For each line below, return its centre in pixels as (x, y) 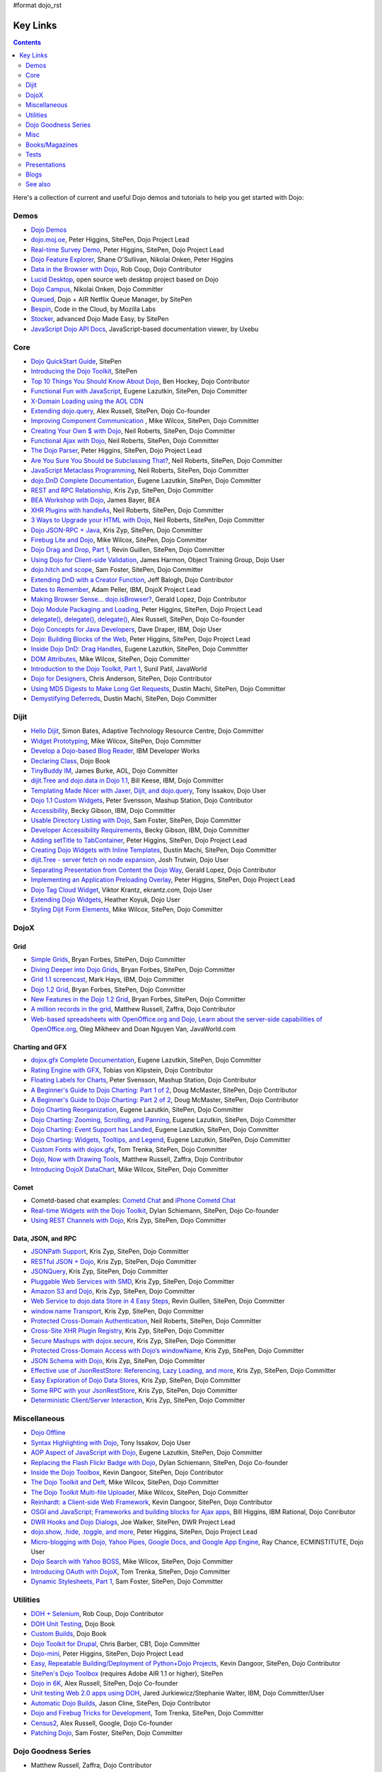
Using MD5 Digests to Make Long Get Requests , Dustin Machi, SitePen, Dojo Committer (158, 688)
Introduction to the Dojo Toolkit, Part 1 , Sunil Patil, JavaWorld (119, 669)
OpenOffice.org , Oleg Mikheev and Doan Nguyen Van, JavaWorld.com (133, 1029)
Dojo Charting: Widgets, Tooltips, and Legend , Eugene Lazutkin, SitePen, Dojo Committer (161, 1139)
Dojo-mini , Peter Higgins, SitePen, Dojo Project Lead (107, 1653)
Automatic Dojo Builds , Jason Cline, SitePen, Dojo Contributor (121, 1703)
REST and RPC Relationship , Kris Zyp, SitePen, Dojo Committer (122, 490)
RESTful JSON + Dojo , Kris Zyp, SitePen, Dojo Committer (114, 1261)
